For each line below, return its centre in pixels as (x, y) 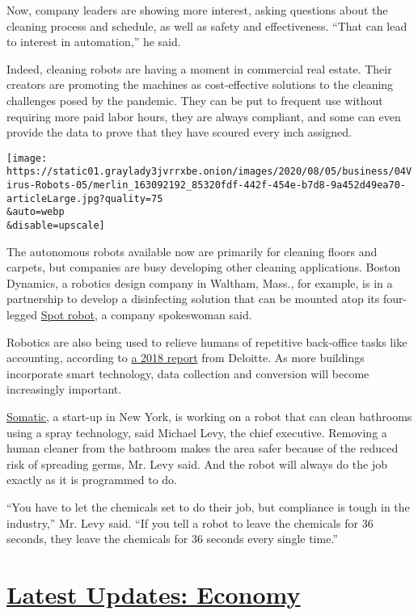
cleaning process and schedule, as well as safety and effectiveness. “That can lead (207, 25)
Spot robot (68, 315)
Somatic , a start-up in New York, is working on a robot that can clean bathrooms (209, 417)
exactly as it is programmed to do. (92, 480)
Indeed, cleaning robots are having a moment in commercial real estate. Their (199, 68)
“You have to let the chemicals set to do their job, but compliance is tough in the (208, 507)
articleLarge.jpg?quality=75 (85, 198)
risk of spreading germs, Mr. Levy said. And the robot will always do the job (197, 463)
